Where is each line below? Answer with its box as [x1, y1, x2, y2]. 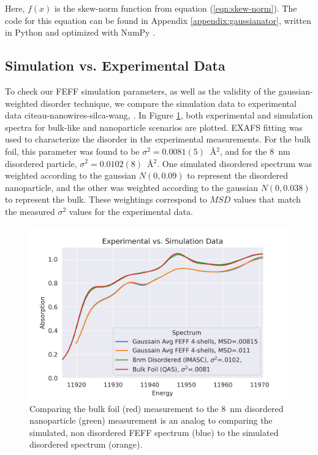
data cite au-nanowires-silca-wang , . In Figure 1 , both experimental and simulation [5, 109, 313, 122]
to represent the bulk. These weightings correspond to [5, 193, 207, 206]
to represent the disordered [187, 169, 289, 182]
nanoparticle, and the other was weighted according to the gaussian [5, 181, 258, 193]
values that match [233, 193, 301, 206]
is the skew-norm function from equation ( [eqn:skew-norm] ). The [55, 2, 297, 14]
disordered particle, [5, 157, 77, 169]
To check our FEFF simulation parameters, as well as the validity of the [5, 84, 276, 97]
